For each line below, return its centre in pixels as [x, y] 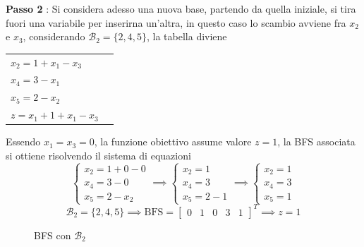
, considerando [54, 36]
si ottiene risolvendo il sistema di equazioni [98, 155]
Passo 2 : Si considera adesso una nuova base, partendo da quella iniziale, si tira [181, 8]
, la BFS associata [316, 141]
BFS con [53, 235]
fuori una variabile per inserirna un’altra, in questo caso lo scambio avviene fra [176, 22]
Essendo [23, 141]
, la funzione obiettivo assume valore [173, 141]
